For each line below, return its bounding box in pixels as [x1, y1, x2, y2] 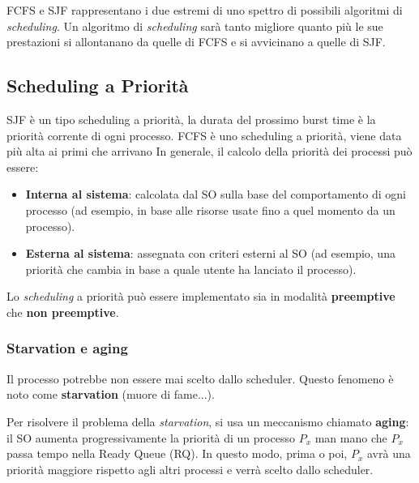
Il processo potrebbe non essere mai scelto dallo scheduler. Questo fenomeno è [6, 370, 394, 387]
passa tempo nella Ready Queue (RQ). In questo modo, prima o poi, [6, 445, 348, 462]
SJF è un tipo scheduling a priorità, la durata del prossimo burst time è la [6, 110, 376, 127]
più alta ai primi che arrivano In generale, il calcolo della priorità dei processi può [6, 143, 413, 160]
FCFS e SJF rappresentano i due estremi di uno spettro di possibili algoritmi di [6, 2, 403, 18]
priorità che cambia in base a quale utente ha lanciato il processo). [25, 260, 357, 277]
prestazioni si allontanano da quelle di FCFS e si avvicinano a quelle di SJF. [6, 33, 386, 50]
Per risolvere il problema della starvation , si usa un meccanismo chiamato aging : [6, 412, 409, 430]
